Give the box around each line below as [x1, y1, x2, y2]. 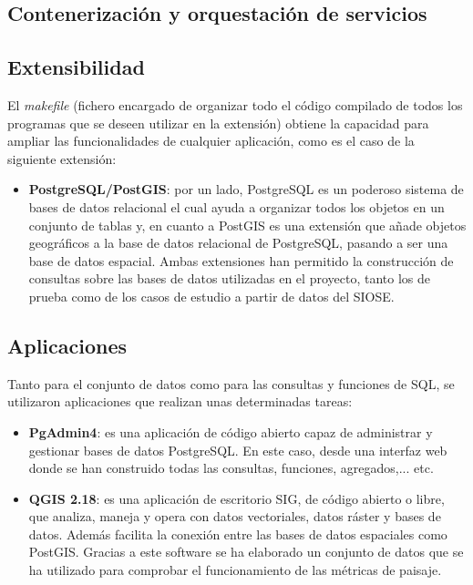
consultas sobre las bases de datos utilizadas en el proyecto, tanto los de [28, 269, 430, 288]
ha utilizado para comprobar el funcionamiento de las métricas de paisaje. [28, 560, 442, 580]
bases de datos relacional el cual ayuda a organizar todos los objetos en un [28, 197, 445, 216]
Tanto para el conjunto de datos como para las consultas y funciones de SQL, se [7, 374, 455, 393]
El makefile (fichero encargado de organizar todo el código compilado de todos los [7, 95, 463, 114]
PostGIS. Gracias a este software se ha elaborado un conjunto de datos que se [28, 542, 464, 561]
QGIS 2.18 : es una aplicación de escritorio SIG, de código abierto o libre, [28, 488, 445, 508]
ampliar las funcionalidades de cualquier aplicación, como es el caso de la [7, 131, 415, 150]
